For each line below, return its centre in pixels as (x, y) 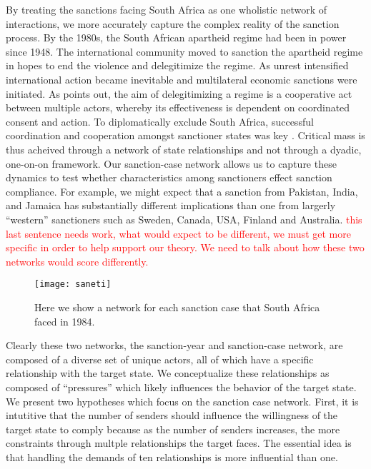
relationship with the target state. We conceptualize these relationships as (168, 373)
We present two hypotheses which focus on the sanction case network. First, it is (182, 401)
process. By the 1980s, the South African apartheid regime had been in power (176, 37)
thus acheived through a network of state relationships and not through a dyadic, (184, 149)
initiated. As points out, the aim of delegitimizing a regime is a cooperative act (179, 93)
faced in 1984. (65, 321)
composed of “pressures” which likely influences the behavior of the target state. (181, 387)
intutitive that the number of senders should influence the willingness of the (172, 415)
